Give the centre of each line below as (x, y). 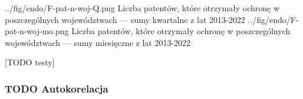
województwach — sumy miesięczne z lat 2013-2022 (98, 42)
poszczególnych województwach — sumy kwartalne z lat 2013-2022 (125, 19)
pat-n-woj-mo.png (37, 31)
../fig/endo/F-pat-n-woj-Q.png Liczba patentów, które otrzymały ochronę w (142, 8)
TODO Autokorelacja (57, 88)
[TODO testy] (30, 62)
